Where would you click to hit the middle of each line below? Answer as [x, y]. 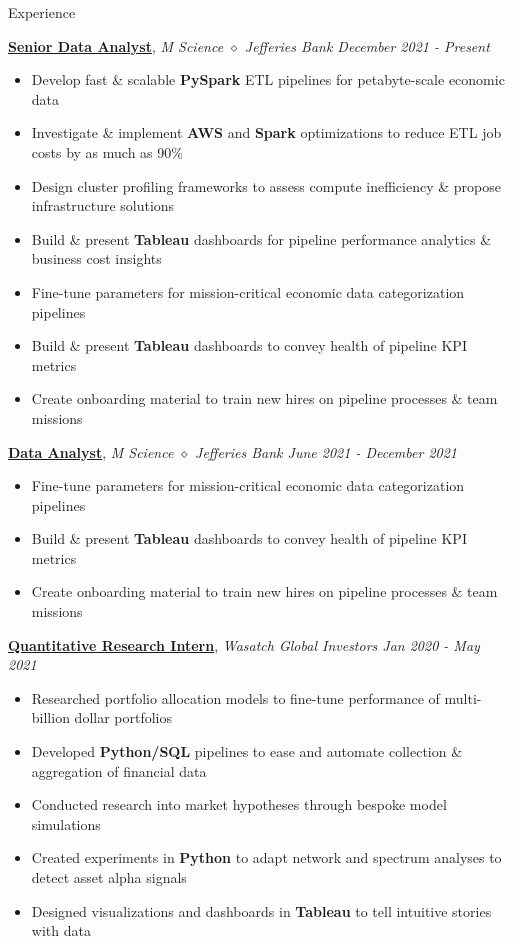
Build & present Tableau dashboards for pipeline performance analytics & [261, 238]
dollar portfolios [123, 717]
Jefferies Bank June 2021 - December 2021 [326, 451]
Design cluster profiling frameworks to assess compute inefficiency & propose [266, 185]
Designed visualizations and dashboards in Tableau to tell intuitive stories [261, 910]
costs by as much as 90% [107, 151]
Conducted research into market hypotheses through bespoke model [239, 804]
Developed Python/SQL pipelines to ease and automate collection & [247, 751]
